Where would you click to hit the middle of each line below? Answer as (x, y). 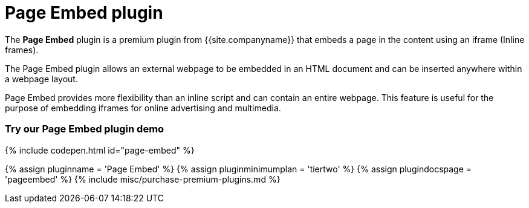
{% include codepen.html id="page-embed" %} (100, 150)
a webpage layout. (41, 79)
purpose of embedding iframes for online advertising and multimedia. (143, 108)
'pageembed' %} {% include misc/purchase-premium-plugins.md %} (143, 179)
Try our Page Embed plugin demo (85, 129)
